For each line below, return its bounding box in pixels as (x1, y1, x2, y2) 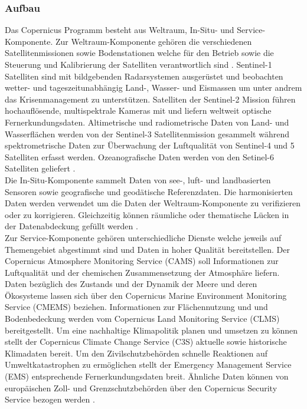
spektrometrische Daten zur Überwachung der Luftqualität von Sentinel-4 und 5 (5, 139, 295, 151)
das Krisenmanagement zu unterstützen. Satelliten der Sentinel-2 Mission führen (5, 93, 296, 105)
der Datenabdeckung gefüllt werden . (5, 220, 138, 232)
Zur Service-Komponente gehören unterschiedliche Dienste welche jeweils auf (5, 231, 282, 243)
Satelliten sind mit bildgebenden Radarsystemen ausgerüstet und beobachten (5, 70, 283, 82)
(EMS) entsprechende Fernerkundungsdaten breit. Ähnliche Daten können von (5, 370, 289, 382)
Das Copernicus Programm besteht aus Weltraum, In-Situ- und (5, 24, 234, 36)
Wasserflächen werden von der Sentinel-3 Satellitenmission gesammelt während (5, 127, 289, 140)
